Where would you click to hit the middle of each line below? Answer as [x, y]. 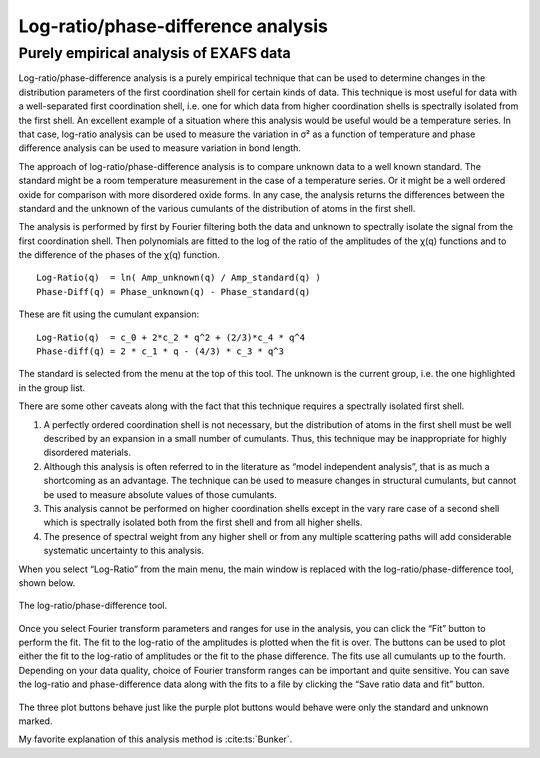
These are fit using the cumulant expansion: [109, 314]
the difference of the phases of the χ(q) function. [119, 255]
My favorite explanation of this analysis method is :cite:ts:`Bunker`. [155, 739]
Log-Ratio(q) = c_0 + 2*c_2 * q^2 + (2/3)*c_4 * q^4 [170, 337]
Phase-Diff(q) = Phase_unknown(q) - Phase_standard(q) [173, 291]
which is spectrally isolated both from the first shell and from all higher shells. [203, 522]
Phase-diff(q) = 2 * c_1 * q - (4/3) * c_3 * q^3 [160, 351]
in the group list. [52, 387]
